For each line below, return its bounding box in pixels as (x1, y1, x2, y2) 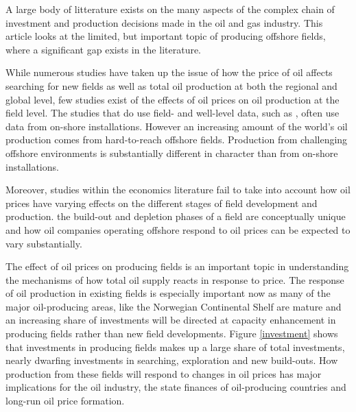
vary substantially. (5, 236, 82, 250)
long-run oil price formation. (5, 393, 125, 408)
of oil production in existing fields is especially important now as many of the (5, 286, 331, 300)
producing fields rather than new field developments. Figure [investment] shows (5, 326, 338, 341)
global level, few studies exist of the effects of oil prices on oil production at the (5, 92, 340, 106)
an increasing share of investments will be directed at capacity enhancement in (5, 313, 336, 327)
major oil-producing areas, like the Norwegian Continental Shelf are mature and (5, 299, 342, 313)
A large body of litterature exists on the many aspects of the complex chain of (5, 2, 335, 16)
